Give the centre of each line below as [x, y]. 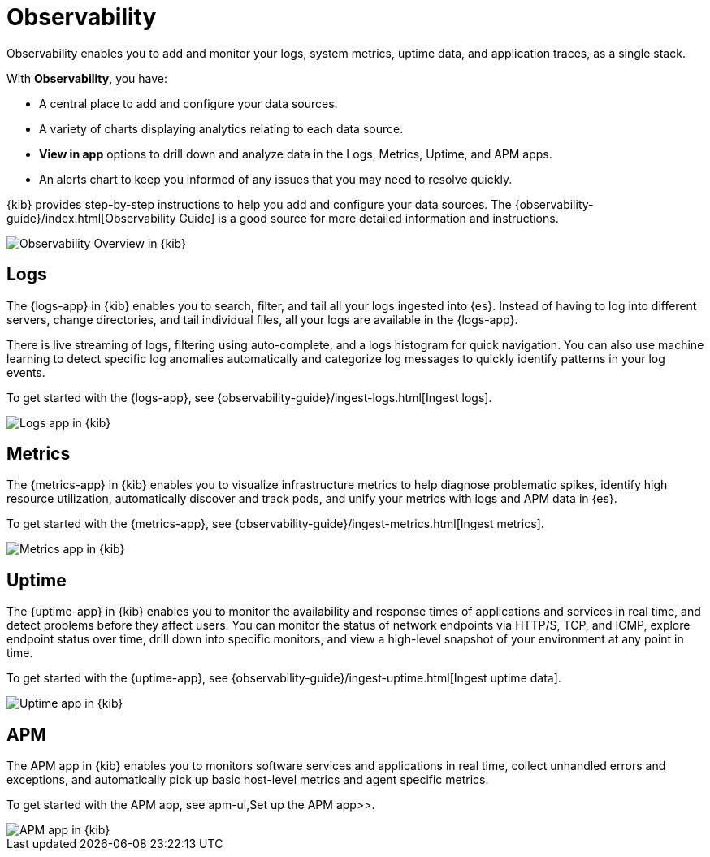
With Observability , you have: [87, 78]
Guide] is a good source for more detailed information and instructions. [369, 218]
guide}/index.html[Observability [91, 218]
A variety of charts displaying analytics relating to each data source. [221, 128]
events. [26, 372]
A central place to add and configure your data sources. [188, 103]
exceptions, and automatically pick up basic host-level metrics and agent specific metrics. [248, 780]
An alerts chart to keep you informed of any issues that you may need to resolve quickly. [276, 179]
